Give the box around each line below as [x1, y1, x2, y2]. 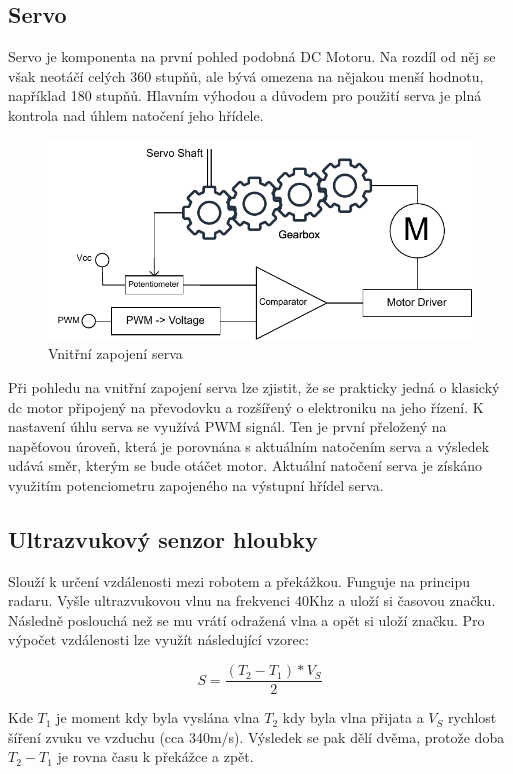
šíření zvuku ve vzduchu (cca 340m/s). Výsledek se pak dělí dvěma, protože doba [8, 726, 505, 747]
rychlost [447, 707, 497, 728]
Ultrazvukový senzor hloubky [8, 523, 318, 554]
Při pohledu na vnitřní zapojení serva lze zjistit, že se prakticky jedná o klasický [8, 376, 500, 397]
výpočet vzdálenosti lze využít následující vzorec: [8, 629, 309, 650]
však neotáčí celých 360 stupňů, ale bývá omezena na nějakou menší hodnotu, [8, 65, 484, 86]
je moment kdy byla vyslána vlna [56, 707, 260, 728]
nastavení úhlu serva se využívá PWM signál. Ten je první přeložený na [8, 416, 447, 437]
